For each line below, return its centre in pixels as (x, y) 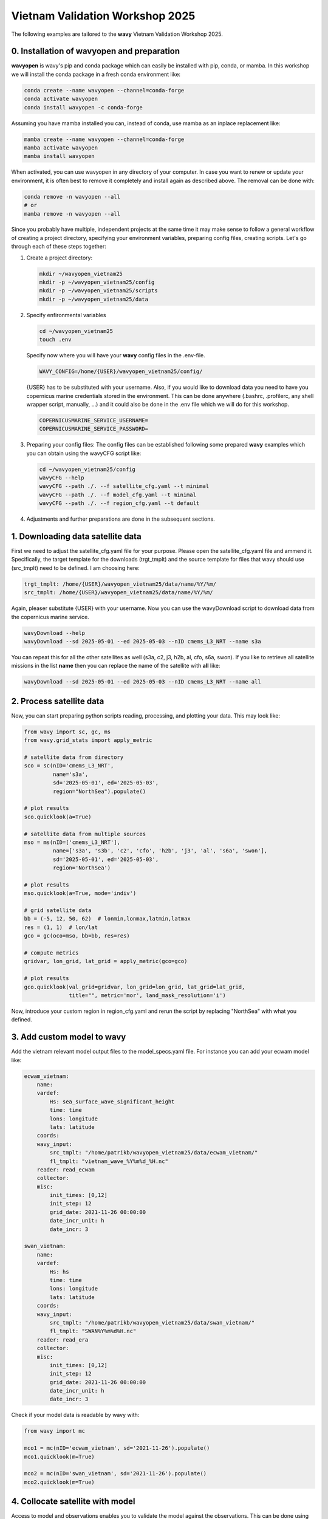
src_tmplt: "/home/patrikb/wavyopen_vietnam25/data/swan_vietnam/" (152, 1322)
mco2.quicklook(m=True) (60, 1482)
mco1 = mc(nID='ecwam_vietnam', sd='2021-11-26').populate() (117, 1448)
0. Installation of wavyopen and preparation (96, 51)
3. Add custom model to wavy (69, 1037)
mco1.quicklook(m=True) (60, 1456)
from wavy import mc (54, 1431)
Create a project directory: (60, 258)
